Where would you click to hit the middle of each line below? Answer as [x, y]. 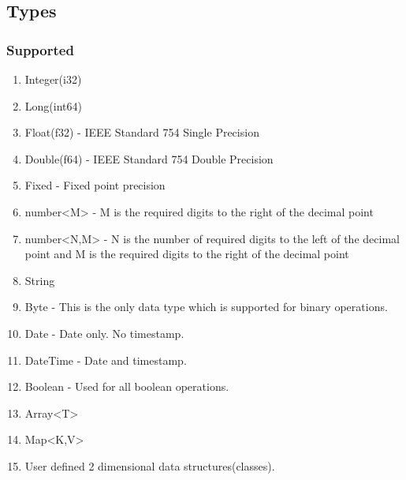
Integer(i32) [53, 79]
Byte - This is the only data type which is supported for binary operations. [206, 307]
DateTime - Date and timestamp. [106, 360]
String [40, 280]
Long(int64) [53, 105]
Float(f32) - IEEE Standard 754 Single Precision [142, 132]
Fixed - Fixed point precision [95, 185]
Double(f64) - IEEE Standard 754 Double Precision [149, 158]
